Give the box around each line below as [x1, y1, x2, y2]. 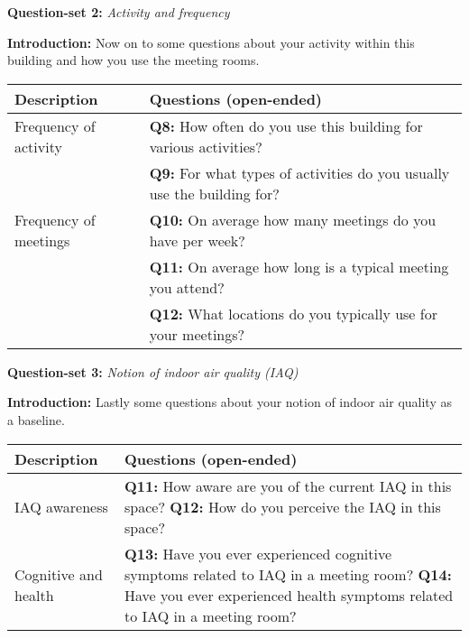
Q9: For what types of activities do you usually [149, 162, 450, 183]
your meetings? [149, 323, 245, 345]
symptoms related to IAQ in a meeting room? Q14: [124, 563, 452, 585]
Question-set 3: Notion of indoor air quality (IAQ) [7, 362, 299, 381]
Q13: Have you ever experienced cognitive [124, 542, 392, 564]
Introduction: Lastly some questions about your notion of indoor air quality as [7, 393, 452, 411]
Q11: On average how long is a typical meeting [149, 255, 449, 277]
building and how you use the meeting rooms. [7, 51, 260, 69]
